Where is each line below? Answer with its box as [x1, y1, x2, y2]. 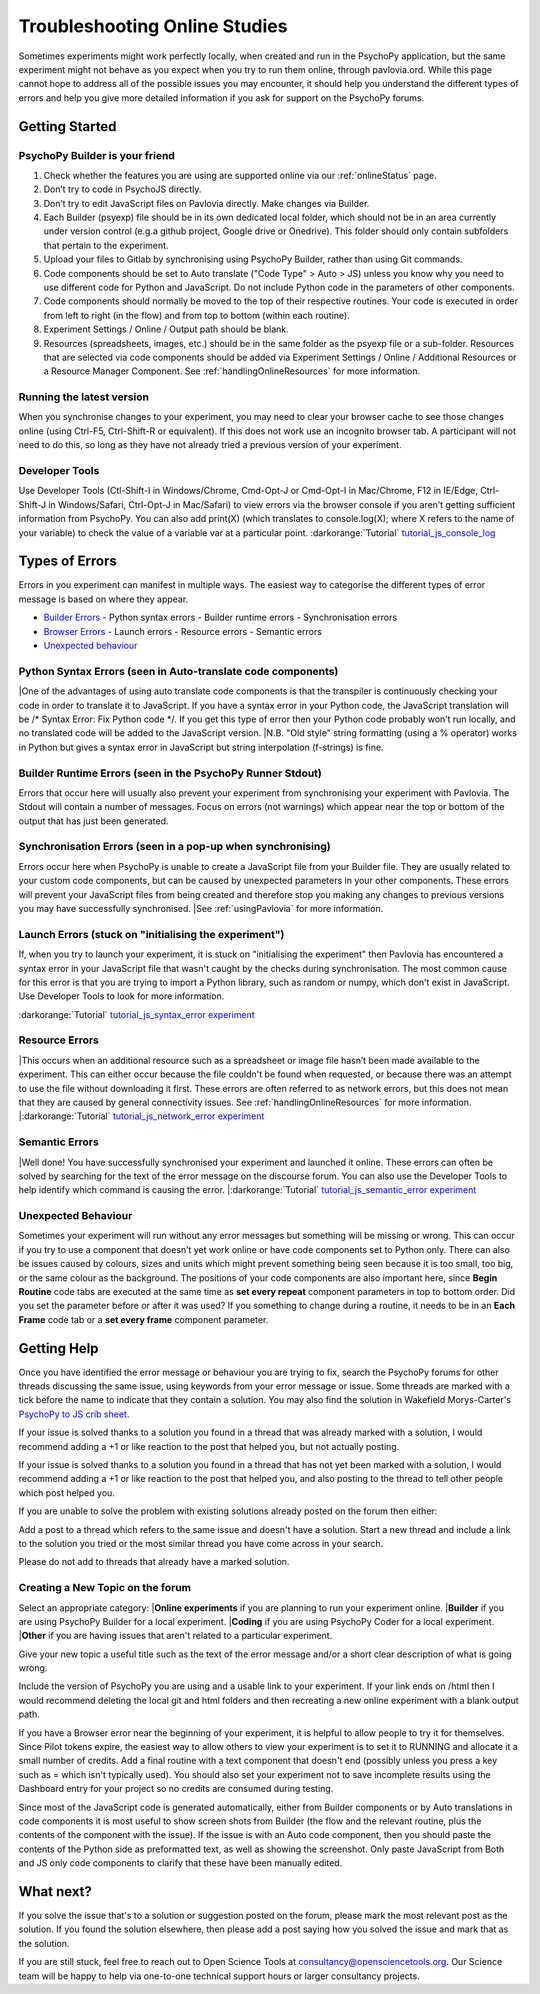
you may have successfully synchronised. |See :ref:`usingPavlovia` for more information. [18, 902, 384, 914]
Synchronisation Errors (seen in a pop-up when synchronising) [18, 840, 331, 854]
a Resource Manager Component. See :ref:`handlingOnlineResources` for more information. [43, 365, 421, 377]
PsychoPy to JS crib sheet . [18, 1408, 130, 1420]
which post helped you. [18, 1486, 115, 1499]
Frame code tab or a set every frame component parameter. [18, 1313, 269, 1325]
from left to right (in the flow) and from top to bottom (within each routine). [43, 309, 350, 321]
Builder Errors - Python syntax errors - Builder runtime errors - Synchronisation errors [43, 611, 398, 624]
